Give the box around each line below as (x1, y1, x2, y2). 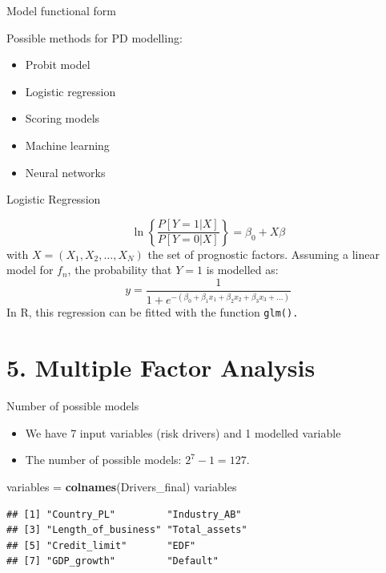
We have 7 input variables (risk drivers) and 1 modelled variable (25, 424, 341, 441)
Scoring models (25, 110, 100, 127)
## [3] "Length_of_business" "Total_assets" (6, 524, 247, 536)
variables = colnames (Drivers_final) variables (6, 478, 237, 494)
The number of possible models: (25, 451, 182, 468)
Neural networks (25, 163, 106, 180)
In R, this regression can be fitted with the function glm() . (6, 304, 299, 321)
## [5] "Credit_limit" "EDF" (6, 539, 196, 551)
